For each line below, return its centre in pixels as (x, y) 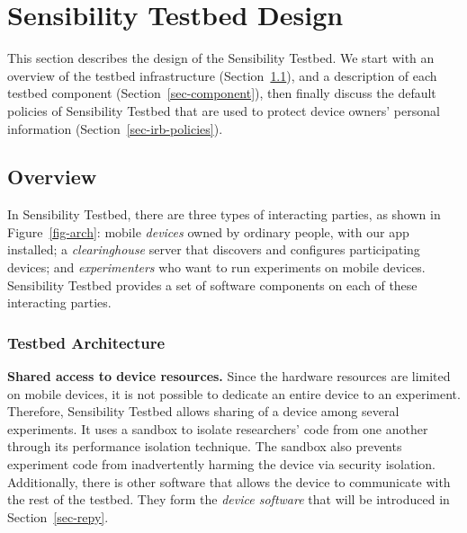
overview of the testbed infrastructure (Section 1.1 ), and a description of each (222, 75)
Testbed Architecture (86, 342)
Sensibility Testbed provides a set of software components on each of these (212, 284)
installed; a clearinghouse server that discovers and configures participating (214, 249)
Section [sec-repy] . (58, 516)
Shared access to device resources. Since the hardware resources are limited (229, 376)
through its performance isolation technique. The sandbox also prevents (205, 446)
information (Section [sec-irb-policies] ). (115, 128)
